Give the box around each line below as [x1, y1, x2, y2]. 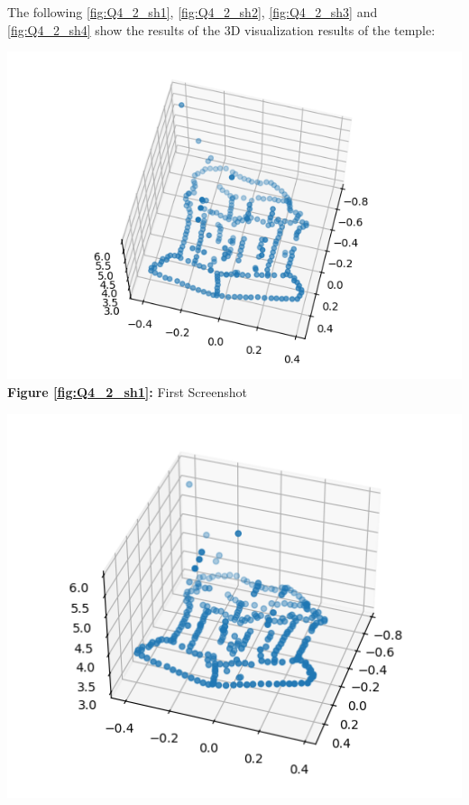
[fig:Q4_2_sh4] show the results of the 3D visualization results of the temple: [7, 20, 436, 39]
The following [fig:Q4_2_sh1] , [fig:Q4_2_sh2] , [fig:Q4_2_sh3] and [7, 3, 378, 21]
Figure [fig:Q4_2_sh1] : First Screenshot [7, 382, 247, 401]
